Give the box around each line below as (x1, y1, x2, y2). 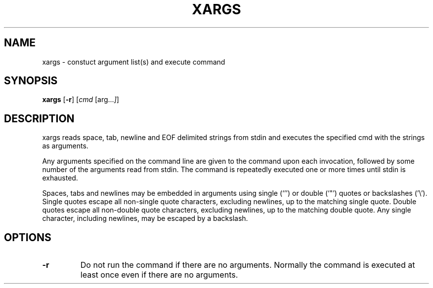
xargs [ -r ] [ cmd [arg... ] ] (42, 95, 119, 104)
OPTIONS (4, 231, 51, 244)
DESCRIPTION (4, 112, 75, 125)
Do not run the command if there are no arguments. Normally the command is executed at (80, 260, 415, 270)
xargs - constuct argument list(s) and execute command (42, 57, 225, 66)
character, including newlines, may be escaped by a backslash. (42, 214, 248, 223)
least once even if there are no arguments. (80, 270, 238, 280)
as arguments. (42, 142, 88, 150)
